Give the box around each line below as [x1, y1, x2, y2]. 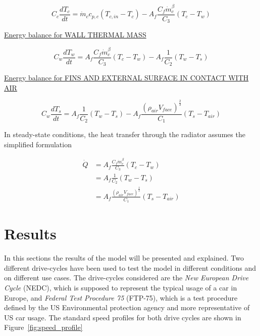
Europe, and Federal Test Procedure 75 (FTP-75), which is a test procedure [4, 292, 238, 303]
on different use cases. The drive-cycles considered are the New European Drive [4, 272, 249, 283]
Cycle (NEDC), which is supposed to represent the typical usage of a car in [4, 282, 237, 292]
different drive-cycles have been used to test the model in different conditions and [4, 262, 256, 273]
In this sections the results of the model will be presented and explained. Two [4, 253, 244, 263]
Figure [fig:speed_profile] [4, 322, 83, 332]
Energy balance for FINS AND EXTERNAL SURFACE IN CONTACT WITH [4, 72, 249, 83]
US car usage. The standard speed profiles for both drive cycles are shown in [4, 312, 241, 322]
